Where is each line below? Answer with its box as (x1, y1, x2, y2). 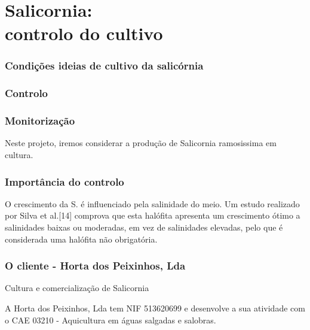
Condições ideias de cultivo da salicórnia (5, 58, 204, 73)
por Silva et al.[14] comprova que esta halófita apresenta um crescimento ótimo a (5, 209, 300, 222)
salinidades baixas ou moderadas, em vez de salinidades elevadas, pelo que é (5, 221, 283, 234)
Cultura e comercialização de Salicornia (5, 281, 149, 294)
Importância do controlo (5, 174, 124, 189)
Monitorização (5, 113, 75, 128)
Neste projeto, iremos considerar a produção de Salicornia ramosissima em (5, 137, 277, 149)
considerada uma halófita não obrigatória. (5, 232, 158, 245)
